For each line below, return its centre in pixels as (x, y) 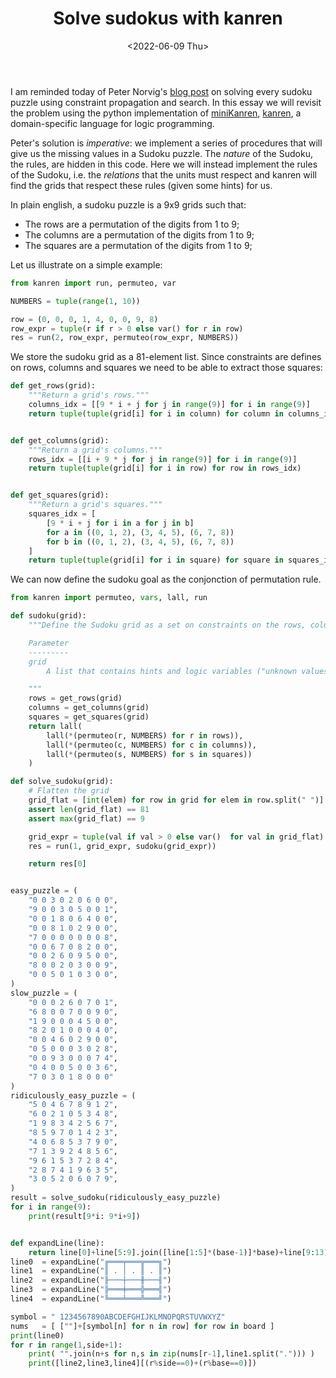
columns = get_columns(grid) (89, 708)
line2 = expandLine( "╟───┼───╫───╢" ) (91, 1280)
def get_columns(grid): (60, 440)
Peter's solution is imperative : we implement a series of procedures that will (166, 143)
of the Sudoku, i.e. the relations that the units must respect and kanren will (163, 174)
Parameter (49, 643)
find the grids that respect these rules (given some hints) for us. (141, 185)
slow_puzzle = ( (44, 993)
